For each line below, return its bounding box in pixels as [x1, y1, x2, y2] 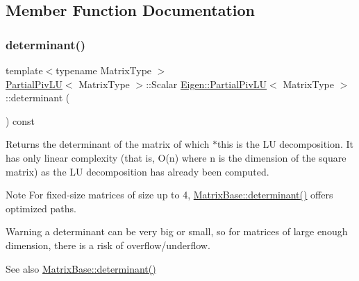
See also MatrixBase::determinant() [6, 261, 156, 275]
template [6, 63, 43, 77]
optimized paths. [6, 201, 76, 215]
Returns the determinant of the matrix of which [6, 137, 210, 151]
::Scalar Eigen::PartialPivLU [146, 76, 267, 91]
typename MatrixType [56, 63, 152, 77]
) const [6, 113, 35, 128]
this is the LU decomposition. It [217, 137, 353, 151]
